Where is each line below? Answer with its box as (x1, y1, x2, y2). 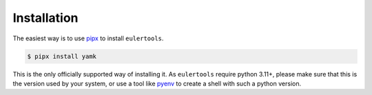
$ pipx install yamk (27, 52, 96, 60)
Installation (12, 10, 79, 25)
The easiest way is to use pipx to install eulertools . (12, 34, 164, 42)
